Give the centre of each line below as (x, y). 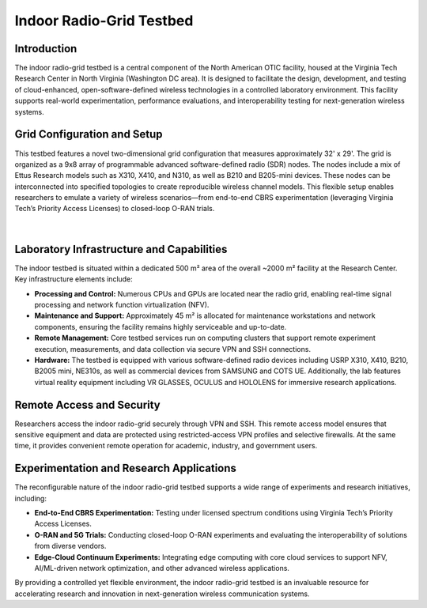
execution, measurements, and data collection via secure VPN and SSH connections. (173, 349)
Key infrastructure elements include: (74, 279)
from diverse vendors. (70, 546)
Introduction (46, 49)
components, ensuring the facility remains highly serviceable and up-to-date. (161, 327)
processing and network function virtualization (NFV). (122, 304)
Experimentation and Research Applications (126, 468)
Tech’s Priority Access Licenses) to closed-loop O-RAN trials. (115, 209)
